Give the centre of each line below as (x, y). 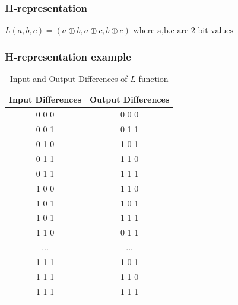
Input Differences (45, 99)
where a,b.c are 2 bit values (183, 31)
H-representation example (68, 56)
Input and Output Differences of (69, 79)
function (153, 79)
